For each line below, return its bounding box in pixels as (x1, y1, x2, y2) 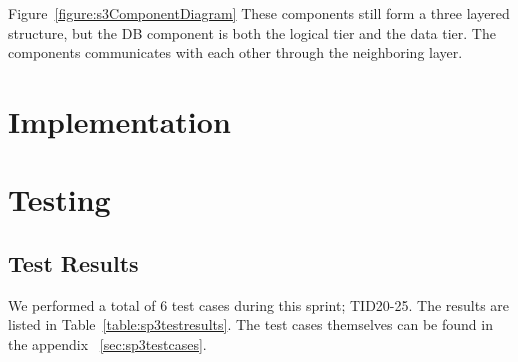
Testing (8, 179, 111, 220)
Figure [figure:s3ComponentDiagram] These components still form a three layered (8, 3, 510, 23)
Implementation (8, 100, 231, 141)
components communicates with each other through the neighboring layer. (8, 42, 463, 63)
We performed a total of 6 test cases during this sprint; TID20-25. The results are (8, 294, 510, 315)
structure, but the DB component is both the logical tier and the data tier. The (8, 22, 496, 43)
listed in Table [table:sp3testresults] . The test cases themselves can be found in (8, 314, 493, 335)
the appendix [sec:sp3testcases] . (8, 333, 207, 354)
